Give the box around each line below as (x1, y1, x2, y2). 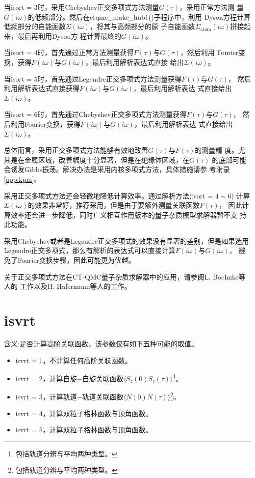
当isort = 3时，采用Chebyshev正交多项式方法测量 (4, 2, 159, 12)
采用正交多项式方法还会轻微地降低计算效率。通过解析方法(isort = (4, 190, 213, 200)
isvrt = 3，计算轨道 (15, 392, 77, 402)
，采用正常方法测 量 (179, 2, 244, 12)
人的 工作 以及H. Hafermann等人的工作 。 (4, 281, 131, 291)
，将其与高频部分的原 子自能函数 (89, 21, 195, 31)
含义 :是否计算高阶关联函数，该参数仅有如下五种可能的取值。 (4, 338, 198, 348)
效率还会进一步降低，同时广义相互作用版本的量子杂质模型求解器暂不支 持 (10, 209, 247, 220)
